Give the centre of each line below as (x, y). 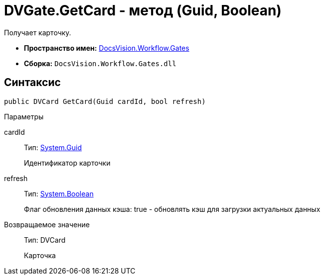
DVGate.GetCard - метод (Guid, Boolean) (143, 10)
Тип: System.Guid (53, 147)
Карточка (40, 255)
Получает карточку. (38, 32)
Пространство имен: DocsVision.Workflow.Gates (107, 48)
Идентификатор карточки (67, 163)
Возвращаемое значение (47, 224)
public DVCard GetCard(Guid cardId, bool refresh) (105, 101)
